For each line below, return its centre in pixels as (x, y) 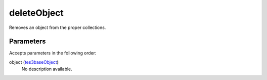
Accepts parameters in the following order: (53, 53)
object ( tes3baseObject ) (34, 62)
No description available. (47, 69)
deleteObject (36, 13)
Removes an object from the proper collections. (58, 27)
